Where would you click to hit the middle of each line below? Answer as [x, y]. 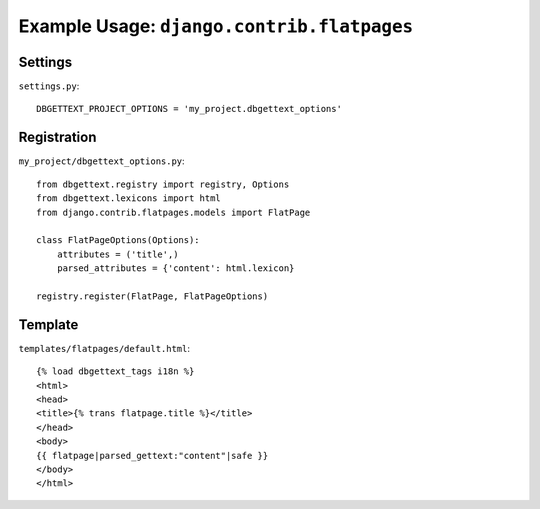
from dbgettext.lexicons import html [129, 198]
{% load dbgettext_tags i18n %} [115, 371]
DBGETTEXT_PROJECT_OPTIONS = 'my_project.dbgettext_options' [189, 109]
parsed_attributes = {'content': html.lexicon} [175, 268]
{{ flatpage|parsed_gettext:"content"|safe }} [152, 455]
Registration [57, 137]
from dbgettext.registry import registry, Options [163, 184]
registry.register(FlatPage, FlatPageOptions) [152, 296]
